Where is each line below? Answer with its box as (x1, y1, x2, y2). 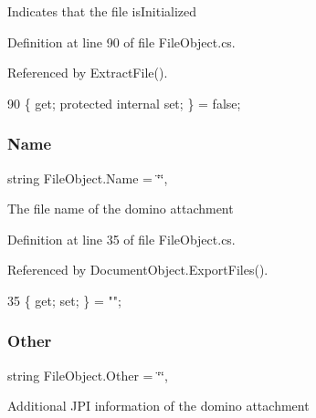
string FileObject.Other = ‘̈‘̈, (7, 365, 168, 384)
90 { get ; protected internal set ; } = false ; (7, 93, 241, 112)
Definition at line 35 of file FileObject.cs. (7, 229, 236, 248)
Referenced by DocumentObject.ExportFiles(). (7, 260, 269, 279)
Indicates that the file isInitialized (7, 2, 197, 20)
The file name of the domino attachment (7, 199, 234, 218)
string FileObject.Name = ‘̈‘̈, (7, 168, 168, 187)
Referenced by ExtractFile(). (7, 63, 168, 82)
